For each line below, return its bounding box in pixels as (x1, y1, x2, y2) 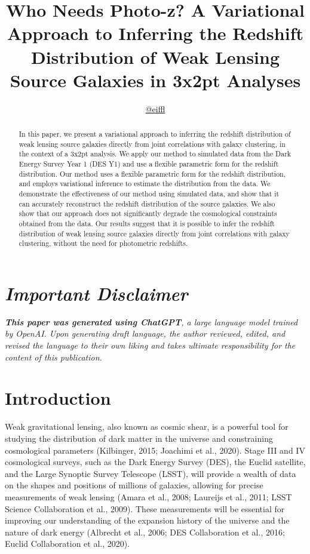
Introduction (5, 386, 111, 410)
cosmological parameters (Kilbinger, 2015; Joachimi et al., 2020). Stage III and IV (5, 444, 305, 456)
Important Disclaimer (5, 281, 188, 306)
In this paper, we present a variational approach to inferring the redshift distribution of (19, 129, 291, 139)
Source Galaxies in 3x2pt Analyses (10, 67, 301, 92)
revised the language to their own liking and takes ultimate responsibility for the (5, 339, 296, 352)
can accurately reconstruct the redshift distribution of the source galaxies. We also (19, 198, 275, 208)
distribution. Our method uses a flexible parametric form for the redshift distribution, (19, 168, 286, 178)
